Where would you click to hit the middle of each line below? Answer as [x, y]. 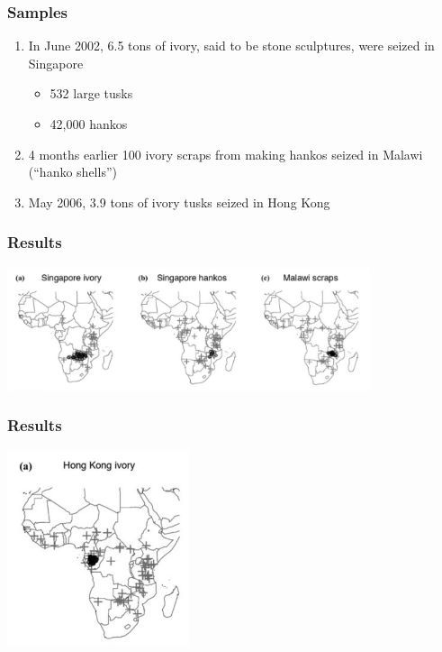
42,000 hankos [89, 124]
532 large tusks [91, 93]
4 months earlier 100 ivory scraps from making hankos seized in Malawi [226, 154]
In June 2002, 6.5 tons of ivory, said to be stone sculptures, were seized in [231, 46]
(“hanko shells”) [72, 172]
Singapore [56, 63]
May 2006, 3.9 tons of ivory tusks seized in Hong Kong [179, 202]
